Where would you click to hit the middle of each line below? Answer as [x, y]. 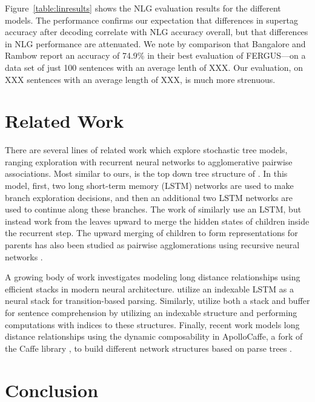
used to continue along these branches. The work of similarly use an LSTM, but [153, 209]
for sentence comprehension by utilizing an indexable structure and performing [151, 312]
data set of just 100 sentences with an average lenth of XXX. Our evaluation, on [154, 67]
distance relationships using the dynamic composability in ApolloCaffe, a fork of [154, 336]
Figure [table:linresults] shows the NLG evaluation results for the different [143, 8]
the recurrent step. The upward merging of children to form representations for [151, 233]
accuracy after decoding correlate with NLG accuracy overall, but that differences [157, 32]
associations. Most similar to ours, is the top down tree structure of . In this [146, 173]
